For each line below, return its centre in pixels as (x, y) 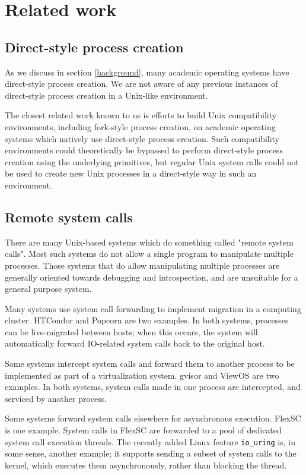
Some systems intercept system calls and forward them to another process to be (150, 364)
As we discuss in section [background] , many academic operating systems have (147, 72)
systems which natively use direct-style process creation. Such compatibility (142, 138)
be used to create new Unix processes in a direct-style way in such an (131, 173)
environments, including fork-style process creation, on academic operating (140, 126)
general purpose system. (48, 289)
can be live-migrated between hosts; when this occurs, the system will (131, 331)
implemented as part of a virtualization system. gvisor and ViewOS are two (142, 375)
